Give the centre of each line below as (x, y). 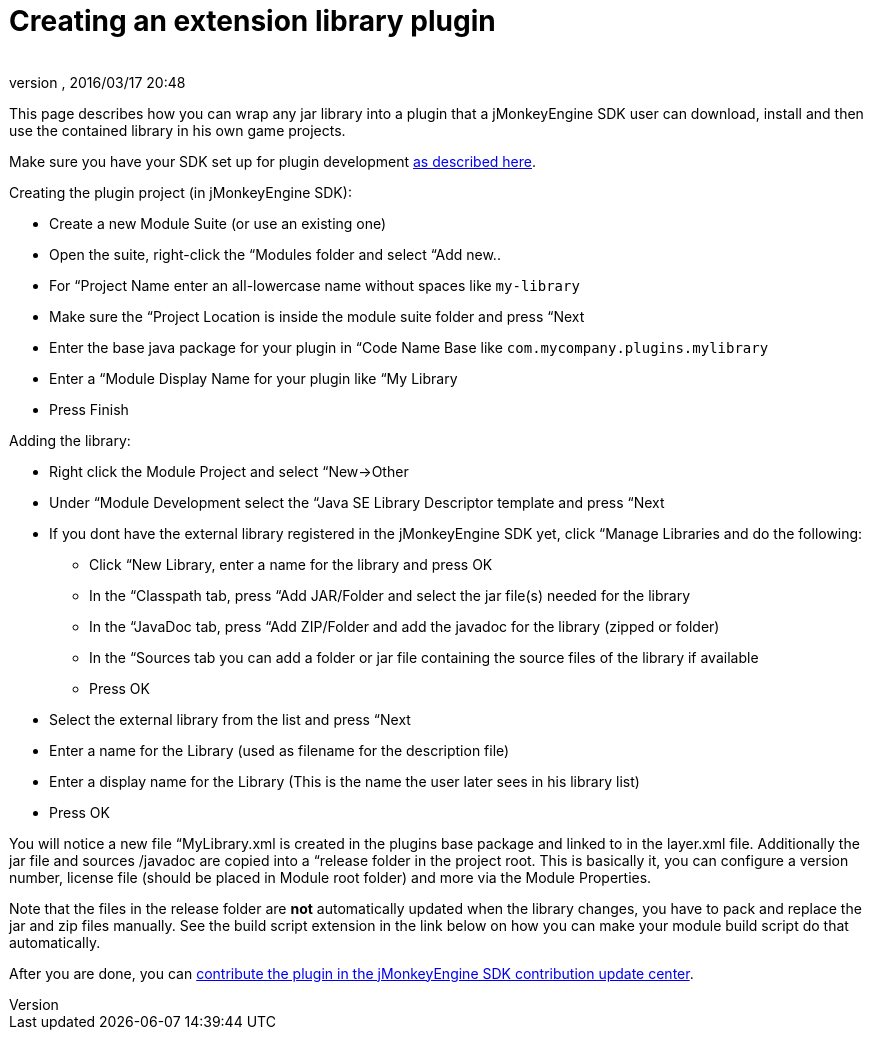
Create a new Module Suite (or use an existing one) (218, 223)
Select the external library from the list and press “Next (230, 719)
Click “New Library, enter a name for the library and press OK (291, 564)
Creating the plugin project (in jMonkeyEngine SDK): (180, 192)
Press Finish (89, 409)
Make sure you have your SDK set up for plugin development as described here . (273, 161)
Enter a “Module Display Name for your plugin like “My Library (253, 378)
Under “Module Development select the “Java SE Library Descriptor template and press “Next (357, 502)
